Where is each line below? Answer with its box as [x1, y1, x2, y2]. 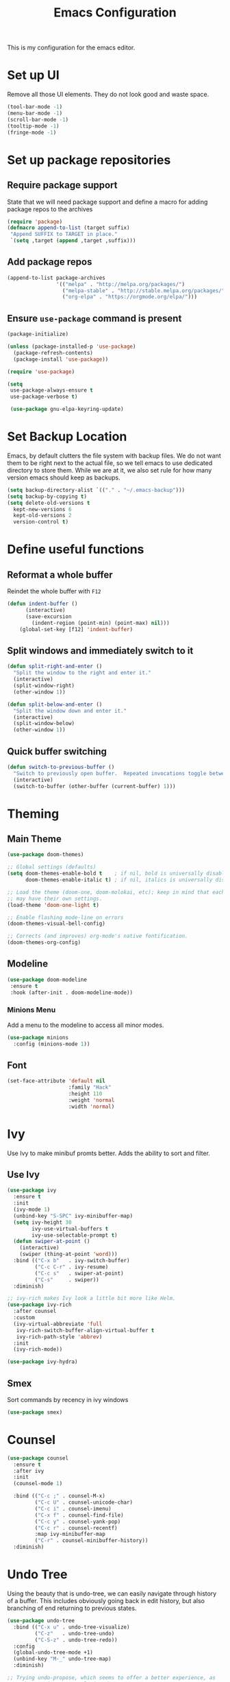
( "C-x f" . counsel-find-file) [34, 1511, 125, 1519]
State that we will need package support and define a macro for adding [7, 198, 208, 206]
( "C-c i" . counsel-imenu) [34, 1505, 112, 1512]
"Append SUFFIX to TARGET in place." [10, 231, 118, 238]
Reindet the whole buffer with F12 [7, 587, 101, 595]
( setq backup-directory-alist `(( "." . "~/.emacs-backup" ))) [7, 486, 186, 493]
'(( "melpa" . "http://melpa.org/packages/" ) [55, 281, 186, 287]
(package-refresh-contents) [13, 349, 94, 356]
